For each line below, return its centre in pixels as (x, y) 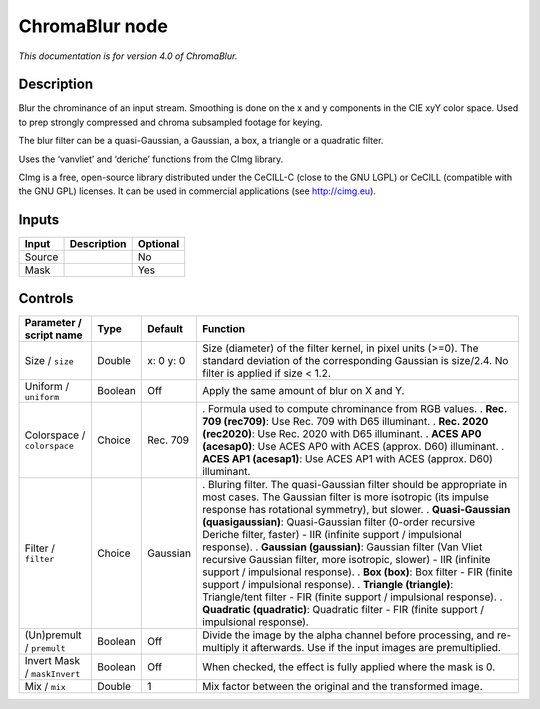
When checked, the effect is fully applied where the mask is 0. (348, 667)
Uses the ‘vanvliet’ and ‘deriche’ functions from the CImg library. (151, 159)
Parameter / (53, 322)
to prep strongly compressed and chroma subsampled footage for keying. (170, 122)
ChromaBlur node (93, 26)
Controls (46, 298)
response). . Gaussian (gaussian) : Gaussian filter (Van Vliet (342, 547)
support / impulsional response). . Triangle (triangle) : (327, 584)
